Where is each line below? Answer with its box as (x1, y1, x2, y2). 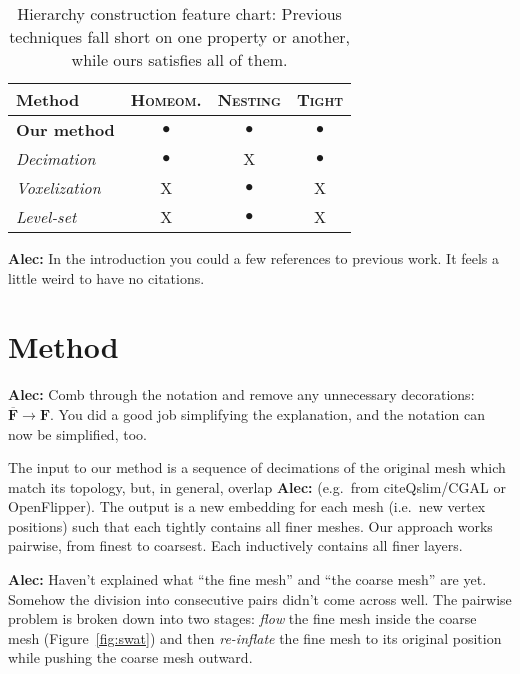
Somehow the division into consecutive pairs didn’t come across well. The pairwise (8, 588, 512, 609)
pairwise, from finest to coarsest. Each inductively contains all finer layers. (8, 535, 463, 556)
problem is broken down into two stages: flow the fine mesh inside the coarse (8, 608, 477, 629)
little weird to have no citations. (8, 267, 205, 288)
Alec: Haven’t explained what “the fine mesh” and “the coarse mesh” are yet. (8, 569, 487, 590)
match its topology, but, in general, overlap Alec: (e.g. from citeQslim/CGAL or (8, 476, 506, 497)
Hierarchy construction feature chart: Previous (17, 2, 342, 25)
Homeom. (130, 88, 202, 111)
